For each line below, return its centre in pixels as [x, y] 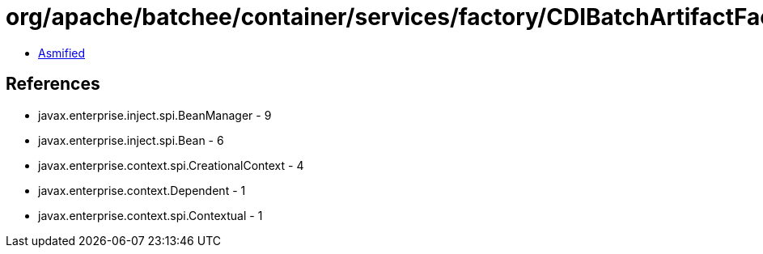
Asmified [62, 53]
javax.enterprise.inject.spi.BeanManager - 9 [155, 115]
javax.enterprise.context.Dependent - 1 [142, 190]
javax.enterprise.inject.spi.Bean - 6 [131, 140]
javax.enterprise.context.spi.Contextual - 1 [150, 215]
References [53, 84]
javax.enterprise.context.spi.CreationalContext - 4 [171, 165]
